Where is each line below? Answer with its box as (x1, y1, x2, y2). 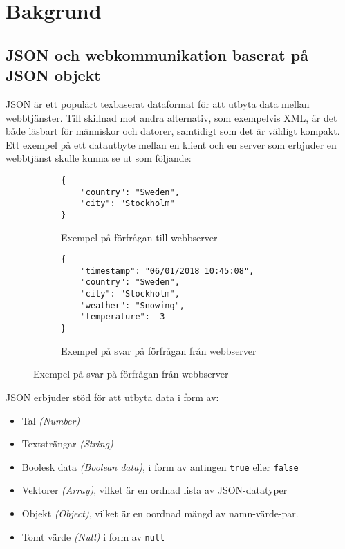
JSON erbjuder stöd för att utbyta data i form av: (6, 389, 219, 404)
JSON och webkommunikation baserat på (6, 44, 308, 65)
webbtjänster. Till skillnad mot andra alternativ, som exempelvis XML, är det (6, 110, 337, 124)
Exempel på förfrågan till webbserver (61, 230, 218, 244)
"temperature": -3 (80, 312, 165, 322)
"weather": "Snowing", (80, 300, 185, 310)
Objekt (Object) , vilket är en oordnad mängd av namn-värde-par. (21, 505, 299, 520)
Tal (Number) (21, 413, 80, 427)
